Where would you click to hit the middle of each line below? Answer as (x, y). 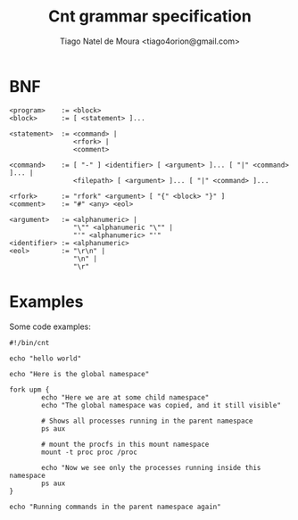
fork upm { (29, 390)
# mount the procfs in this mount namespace (125, 444)
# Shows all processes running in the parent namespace (147, 421)
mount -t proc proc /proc (90, 452)
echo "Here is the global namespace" (79, 374)
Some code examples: (50, 326)
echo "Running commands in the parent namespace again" (115, 507)
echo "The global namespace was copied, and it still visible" (161, 405)
